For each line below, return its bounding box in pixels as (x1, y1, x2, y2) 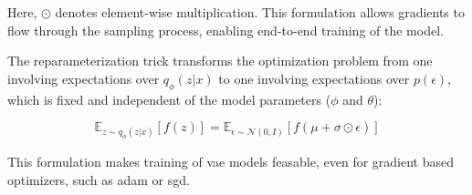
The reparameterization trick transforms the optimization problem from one (7, 51, 433, 70)
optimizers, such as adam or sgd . (7, 169, 190, 189)
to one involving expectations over (218, 68, 410, 87)
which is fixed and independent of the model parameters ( (7, 89, 331, 108)
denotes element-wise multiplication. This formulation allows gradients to (55, 3, 465, 21)
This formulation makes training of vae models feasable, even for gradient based (7, 152, 454, 171)
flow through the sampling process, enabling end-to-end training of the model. (7, 20, 444, 39)
